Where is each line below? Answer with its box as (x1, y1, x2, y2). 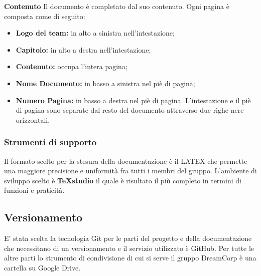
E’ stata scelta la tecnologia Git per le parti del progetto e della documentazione (4, 233, 252, 243)
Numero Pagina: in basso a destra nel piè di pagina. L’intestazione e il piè (16, 95, 251, 105)
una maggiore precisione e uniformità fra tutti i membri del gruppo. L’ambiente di (4, 165, 257, 176)
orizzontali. (16, 114, 50, 125)
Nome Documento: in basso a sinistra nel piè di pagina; (16, 78, 195, 88)
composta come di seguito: (4, 11, 85, 21)
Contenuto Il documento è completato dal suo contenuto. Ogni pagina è (4, 1, 229, 11)
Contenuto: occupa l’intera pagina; (16, 61, 127, 72)
